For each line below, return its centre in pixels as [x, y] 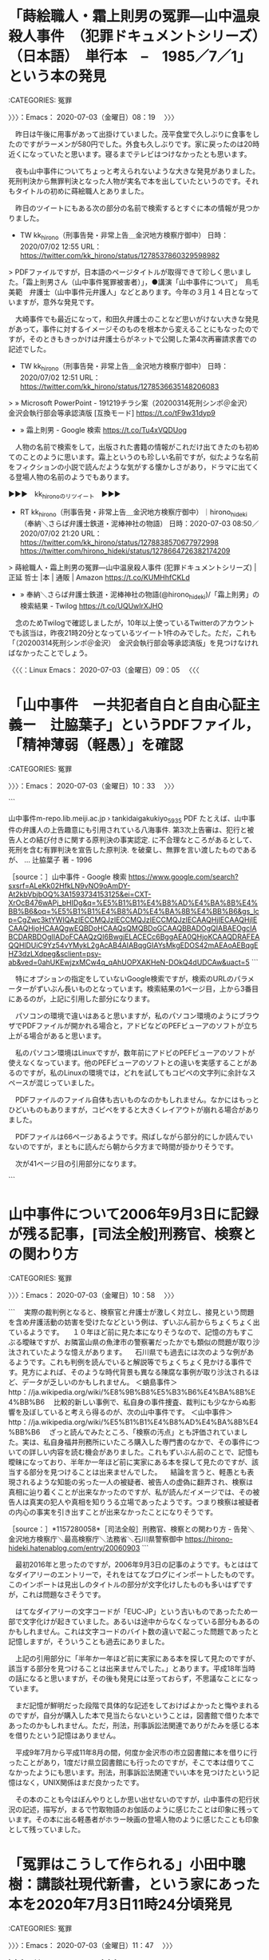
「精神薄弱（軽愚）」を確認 [96, 745]
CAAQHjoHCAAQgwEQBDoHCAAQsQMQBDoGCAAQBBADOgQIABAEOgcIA [133, 928]
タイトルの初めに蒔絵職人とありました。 [81, 191]
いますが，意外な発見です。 [53, 301]
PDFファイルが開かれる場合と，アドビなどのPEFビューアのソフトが [133, 1025]
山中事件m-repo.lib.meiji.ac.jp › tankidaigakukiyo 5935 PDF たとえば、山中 [129, 819]
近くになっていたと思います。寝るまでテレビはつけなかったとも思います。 [130, 154]
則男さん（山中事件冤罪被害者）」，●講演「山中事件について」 [139, 281]
